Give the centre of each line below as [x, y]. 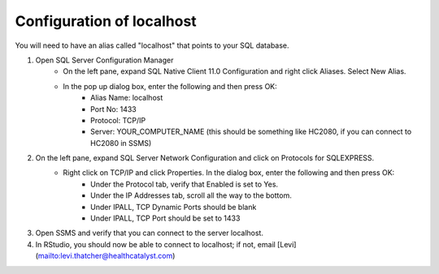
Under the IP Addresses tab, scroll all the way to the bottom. [191, 195]
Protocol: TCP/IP [118, 120]
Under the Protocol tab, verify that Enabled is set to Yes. [185, 184]
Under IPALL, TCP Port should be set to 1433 [165, 218]
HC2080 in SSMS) [121, 143]
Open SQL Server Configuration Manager [104, 60]
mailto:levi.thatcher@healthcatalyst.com [105, 256]
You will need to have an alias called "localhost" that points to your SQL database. [152, 45]
